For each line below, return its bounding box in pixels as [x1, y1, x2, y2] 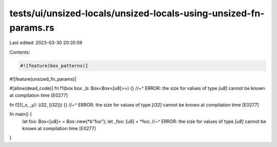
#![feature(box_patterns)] [20, 63, 88, 68]
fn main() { [9, 111, 32, 117]
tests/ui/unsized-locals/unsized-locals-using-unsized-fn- [9, 8, 265, 19]
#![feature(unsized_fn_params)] [9, 76, 76, 82]
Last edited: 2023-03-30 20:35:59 [9, 40, 83, 46]
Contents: [9, 49, 30, 55]
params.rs [9, 22, 55, 33]
